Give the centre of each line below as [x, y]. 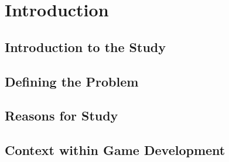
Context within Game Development [115, 150]
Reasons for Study [61, 116]
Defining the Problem [72, 81]
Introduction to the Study [85, 46]
